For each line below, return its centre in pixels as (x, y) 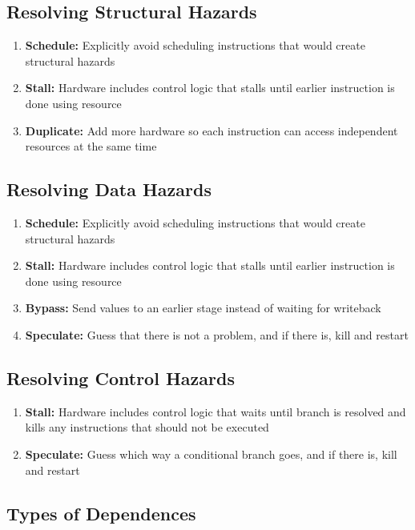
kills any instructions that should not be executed (147, 427)
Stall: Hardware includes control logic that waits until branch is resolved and (216, 411)
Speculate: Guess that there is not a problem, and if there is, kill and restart (217, 334)
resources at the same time (91, 146)
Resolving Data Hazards (109, 189)
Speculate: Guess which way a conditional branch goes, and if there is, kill (211, 454)
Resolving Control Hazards (121, 377)
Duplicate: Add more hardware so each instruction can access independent (212, 130)
